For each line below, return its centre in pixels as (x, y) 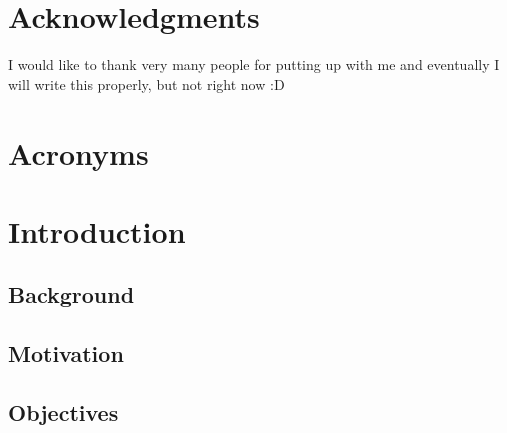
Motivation (66, 353)
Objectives (63, 412)
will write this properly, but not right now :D (146, 83)
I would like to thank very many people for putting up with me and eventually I (254, 64)
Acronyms (78, 152)
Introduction (97, 230)
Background (71, 294)
